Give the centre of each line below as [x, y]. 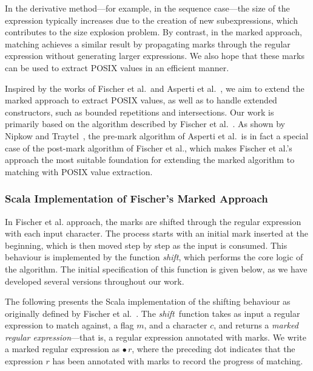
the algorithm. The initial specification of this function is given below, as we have [156, 269]
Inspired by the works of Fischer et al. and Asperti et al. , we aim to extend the [155, 88]
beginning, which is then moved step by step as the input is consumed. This [146, 245]
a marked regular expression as [62, 349]
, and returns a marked [256, 325]
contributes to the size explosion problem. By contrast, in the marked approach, [153, 32]
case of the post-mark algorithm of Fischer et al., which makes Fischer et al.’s [149, 147]
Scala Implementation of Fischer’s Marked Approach [136, 199]
